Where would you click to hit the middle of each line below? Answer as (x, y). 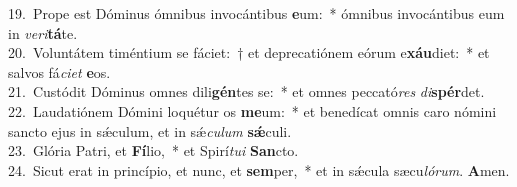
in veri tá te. (43, 32)
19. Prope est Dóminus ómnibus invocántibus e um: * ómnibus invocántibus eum (256, 13)
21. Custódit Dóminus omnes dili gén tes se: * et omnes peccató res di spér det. (246, 91)
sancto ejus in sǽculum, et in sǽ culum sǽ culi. (150, 130)
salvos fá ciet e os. (59, 71)
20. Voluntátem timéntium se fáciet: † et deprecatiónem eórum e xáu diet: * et (249, 52)
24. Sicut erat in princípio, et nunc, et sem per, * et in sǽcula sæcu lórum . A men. (259, 169)
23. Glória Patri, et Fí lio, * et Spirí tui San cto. (153, 150)
